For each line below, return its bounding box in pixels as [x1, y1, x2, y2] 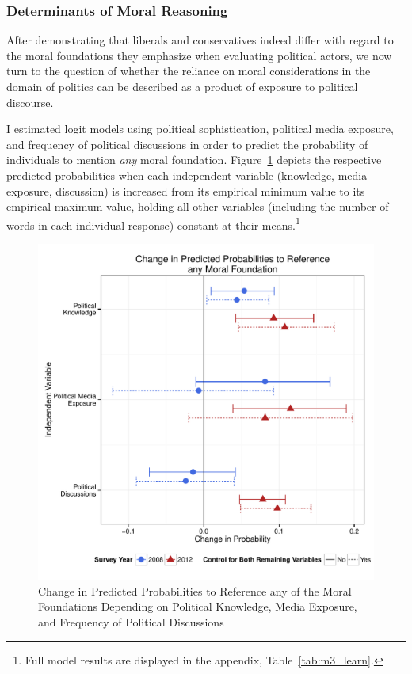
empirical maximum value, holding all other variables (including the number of [6, 198, 389, 215]
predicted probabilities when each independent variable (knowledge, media [6, 166, 368, 183]
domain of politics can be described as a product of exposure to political [6, 78, 358, 94]
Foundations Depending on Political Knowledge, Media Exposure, [38, 598, 357, 615]
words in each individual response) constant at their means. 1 [6, 214, 300, 233]
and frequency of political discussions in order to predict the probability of [6, 135, 368, 152]
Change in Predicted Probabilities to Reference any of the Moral [38, 582, 352, 599]
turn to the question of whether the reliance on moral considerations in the [6, 63, 371, 79]
